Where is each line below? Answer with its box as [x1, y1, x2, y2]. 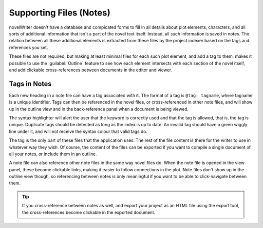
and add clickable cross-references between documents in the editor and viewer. [9, 67, 172, 73]
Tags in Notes [9, 80, 52, 88]
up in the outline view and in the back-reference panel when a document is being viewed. [9, 106, 188, 112]
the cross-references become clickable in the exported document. [22, 209, 155, 215]
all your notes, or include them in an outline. [9, 151, 97, 157]
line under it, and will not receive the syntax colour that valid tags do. [9, 129, 148, 134]
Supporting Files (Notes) [9, 7, 111, 18]
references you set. [9, 44, 48, 50]
